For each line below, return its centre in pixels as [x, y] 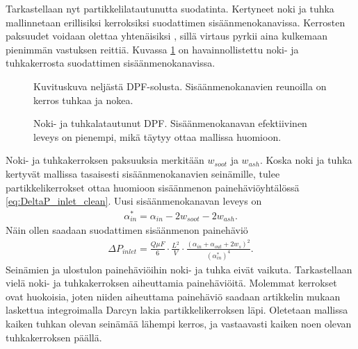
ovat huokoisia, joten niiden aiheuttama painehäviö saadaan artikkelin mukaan [173, 296]
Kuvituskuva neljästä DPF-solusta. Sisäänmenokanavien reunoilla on [180, 86]
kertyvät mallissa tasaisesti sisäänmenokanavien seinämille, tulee [143, 173]
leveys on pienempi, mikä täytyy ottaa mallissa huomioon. [157, 136]
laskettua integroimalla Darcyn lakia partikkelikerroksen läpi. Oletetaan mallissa [177, 310]
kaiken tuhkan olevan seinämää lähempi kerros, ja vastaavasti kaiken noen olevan [179, 324]
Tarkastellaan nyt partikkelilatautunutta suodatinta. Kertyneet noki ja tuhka [170, 8]
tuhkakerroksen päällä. [54, 337]
